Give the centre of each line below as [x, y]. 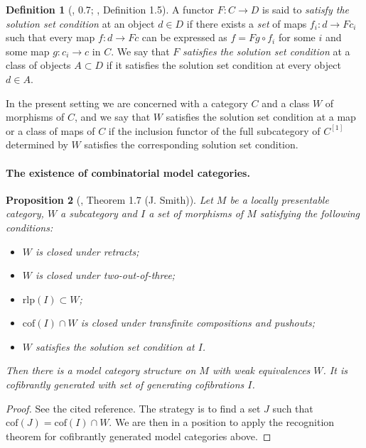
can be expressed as [184, 37]
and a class [286, 103]
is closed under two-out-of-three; [106, 275]
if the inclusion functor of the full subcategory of [214, 130]
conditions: [29, 227]
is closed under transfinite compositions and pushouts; [198, 323]
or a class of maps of [50, 130]
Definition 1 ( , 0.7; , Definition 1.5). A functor [110, 9]
